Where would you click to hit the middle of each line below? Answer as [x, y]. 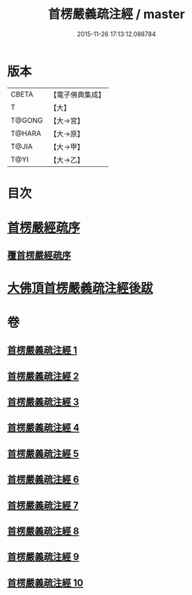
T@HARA [26, 133]
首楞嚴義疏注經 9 [43, 557]
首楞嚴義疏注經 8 [43, 531]
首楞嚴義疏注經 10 [45, 583]
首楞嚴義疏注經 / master [116, 14]
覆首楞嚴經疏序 [39, 256]
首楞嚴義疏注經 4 [43, 428]
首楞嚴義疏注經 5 [43, 453]
